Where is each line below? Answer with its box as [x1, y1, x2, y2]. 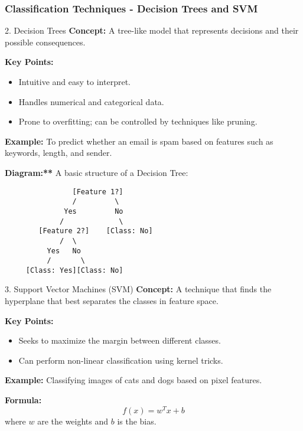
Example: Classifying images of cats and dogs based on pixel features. [5, 374, 262, 386]
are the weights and [37, 414, 109, 427]
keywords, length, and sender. [5, 146, 112, 159]
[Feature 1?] [72, 187, 123, 196]
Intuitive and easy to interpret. [18, 76, 131, 87]
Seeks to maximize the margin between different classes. [18, 334, 221, 347]
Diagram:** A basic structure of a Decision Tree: [5, 166, 188, 178]
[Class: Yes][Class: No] [25, 266, 123, 275]
